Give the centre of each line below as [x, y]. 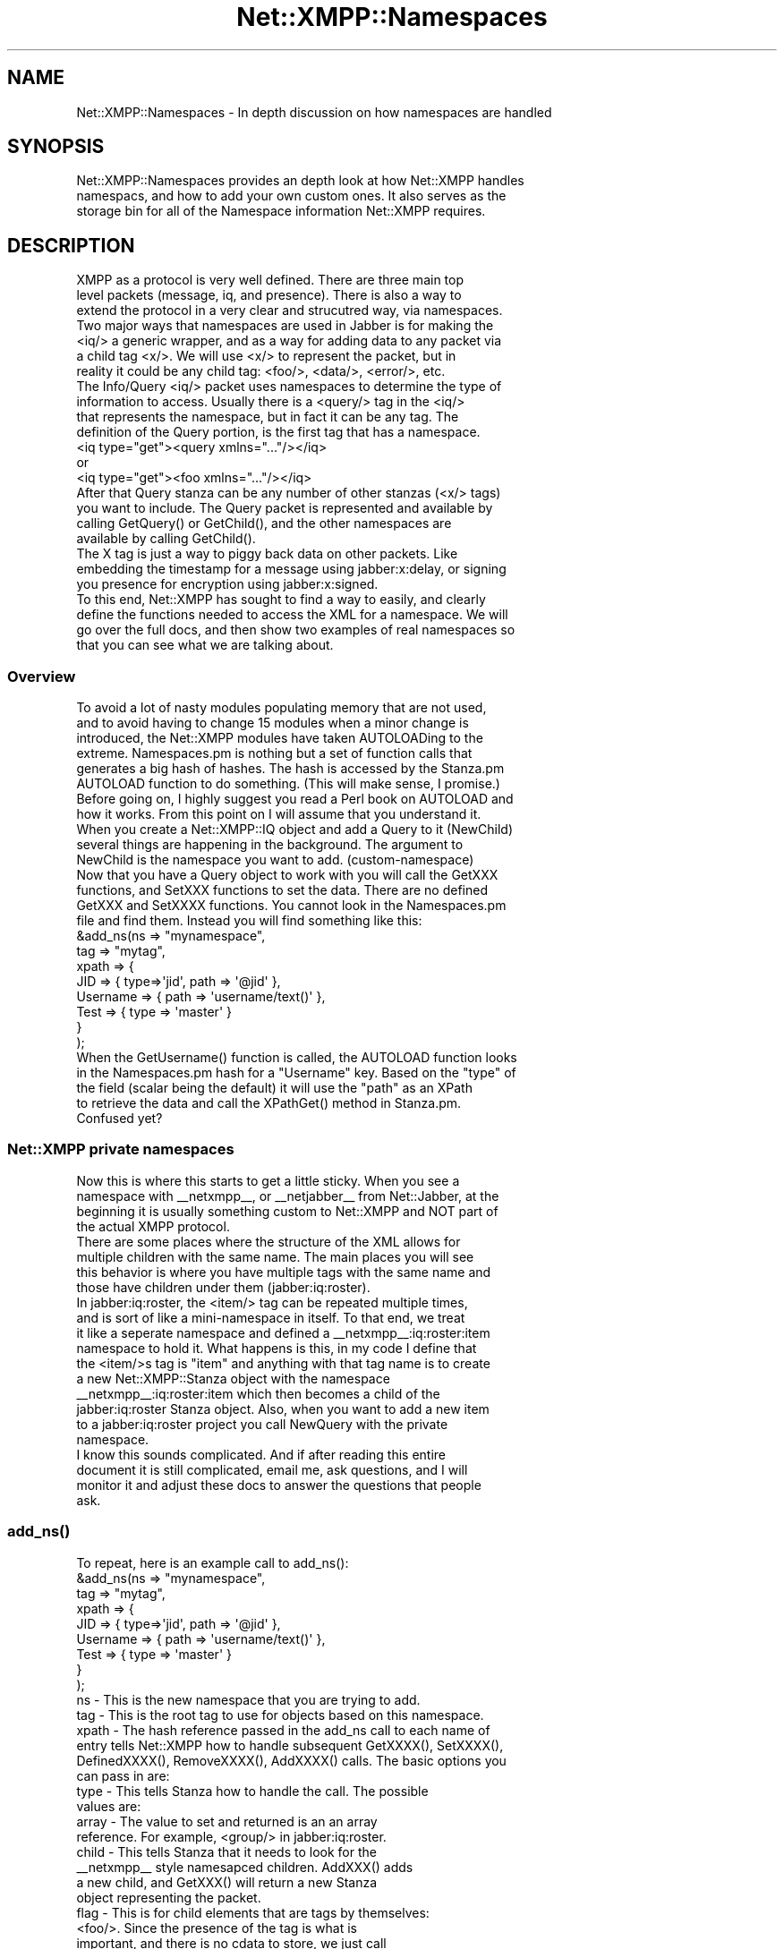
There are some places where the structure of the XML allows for [268, 1241]
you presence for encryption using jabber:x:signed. [227, 584]
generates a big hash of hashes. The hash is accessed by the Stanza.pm [290, 769]
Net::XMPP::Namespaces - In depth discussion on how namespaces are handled [314, 112]
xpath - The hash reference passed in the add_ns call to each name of [283, 1730]
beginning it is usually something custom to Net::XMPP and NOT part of [287, 1211]
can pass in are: [123, 1775]
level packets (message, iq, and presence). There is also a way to [269, 295]
